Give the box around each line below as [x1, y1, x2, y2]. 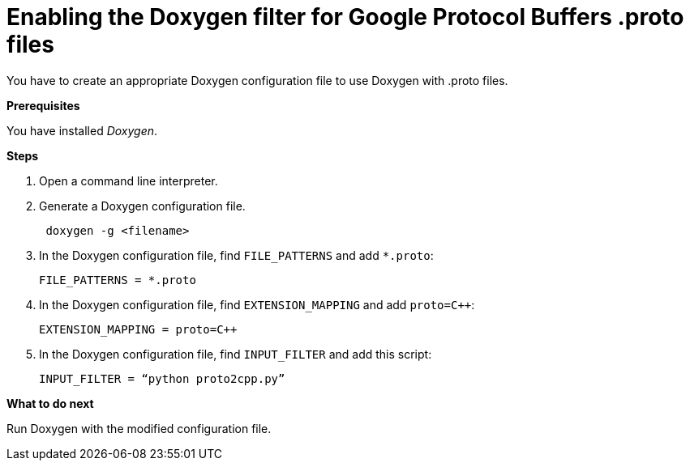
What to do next [6, 396, 94, 410]
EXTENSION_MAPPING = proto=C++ [39, 322, 238, 336]
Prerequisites [6, 98, 80, 113]
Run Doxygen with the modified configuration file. [6, 421, 272, 435]
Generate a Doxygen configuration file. [39, 198, 246, 213]
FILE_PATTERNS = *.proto [39, 273, 196, 287]
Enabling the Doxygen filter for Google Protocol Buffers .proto [6, 3, 684, 31]
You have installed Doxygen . [6, 123, 158, 138]
